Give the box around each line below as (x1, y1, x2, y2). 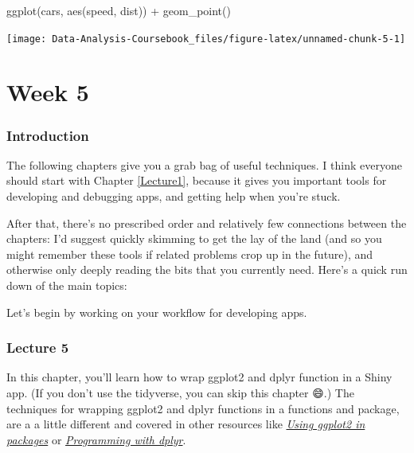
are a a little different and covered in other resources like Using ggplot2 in (6, 416, 365, 432)
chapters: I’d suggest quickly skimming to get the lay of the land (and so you (6, 230, 382, 247)
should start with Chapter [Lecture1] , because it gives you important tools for (6, 172, 387, 189)
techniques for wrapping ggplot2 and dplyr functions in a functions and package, (6, 400, 400, 416)
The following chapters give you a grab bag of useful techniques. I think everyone (6, 156, 402, 173)
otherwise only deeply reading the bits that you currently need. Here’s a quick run (6, 261, 408, 278)
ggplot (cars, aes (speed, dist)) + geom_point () (6, 2, 231, 18)
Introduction (6, 125, 89, 145)
